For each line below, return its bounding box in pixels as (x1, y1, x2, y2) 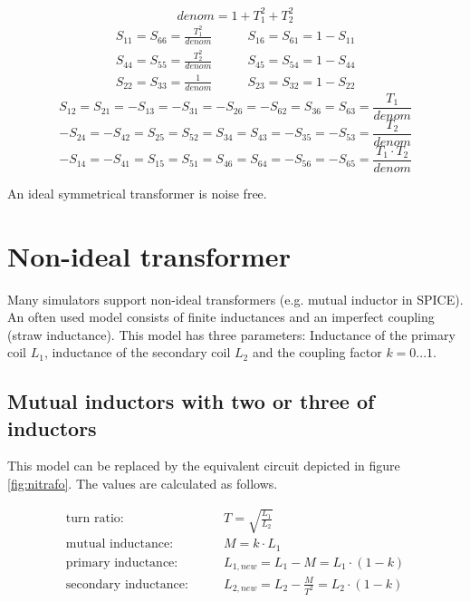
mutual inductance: (65, 538, 174, 551)
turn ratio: (65, 512, 124, 526)
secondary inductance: (65, 578, 188, 591)
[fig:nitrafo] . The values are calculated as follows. (7, 474, 278, 493)
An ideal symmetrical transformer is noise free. (7, 183, 267, 202)
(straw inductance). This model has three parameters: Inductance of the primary (7, 325, 456, 344)
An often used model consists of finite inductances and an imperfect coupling (7, 307, 435, 326)
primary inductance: (65, 556, 178, 569)
